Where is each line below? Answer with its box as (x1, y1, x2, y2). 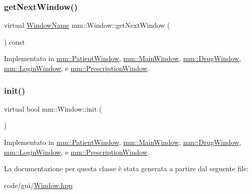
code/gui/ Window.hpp (4, 180, 73, 190)
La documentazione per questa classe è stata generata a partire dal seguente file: (4, 163, 249, 174)
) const (4, 36, 25, 47)
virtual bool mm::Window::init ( (4, 103, 102, 114)
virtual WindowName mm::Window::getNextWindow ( (4, 20, 170, 30)
